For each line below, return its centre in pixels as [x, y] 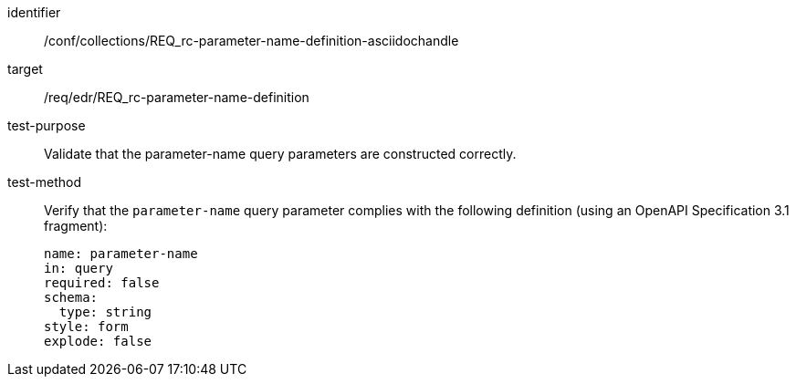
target [25, 69]
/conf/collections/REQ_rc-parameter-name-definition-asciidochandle [251, 41]
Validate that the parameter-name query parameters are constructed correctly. [280, 154]
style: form [86, 327]
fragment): [76, 226]
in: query [79, 268]
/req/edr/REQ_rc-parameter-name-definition [177, 97]
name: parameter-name [121, 254]
